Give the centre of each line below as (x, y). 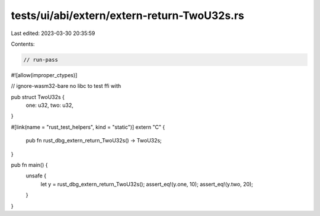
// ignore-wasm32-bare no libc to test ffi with (66, 86)
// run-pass (41, 60)
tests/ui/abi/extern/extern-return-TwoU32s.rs (128, 15)
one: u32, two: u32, (50, 105)
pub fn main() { (29, 165)
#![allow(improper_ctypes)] (44, 75)
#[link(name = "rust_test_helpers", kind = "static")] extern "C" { (88, 127)
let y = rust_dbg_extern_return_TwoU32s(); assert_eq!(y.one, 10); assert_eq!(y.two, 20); (147, 184)
